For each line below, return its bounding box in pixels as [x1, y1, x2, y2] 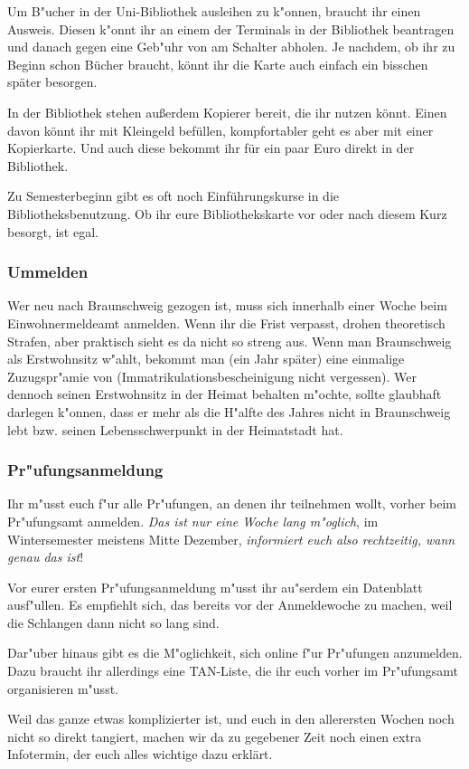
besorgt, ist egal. [7, 222, 98, 241]
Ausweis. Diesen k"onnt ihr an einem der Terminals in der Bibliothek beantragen [7, 19, 455, 38]
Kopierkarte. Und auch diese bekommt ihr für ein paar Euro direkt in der [7, 138, 415, 157]
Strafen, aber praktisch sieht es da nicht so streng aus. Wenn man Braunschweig [7, 331, 452, 350]
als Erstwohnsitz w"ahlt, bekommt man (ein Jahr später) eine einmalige [7, 349, 405, 368]
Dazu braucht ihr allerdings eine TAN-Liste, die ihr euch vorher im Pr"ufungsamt [7, 661, 459, 680]
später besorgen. [7, 72, 98, 91]
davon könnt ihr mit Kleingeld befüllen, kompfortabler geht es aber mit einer [7, 120, 434, 139]
